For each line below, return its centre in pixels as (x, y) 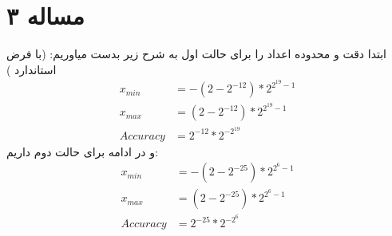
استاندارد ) (32, 69)
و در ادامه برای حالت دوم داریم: (82, 151)
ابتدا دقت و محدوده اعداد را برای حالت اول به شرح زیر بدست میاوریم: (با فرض (196, 54)
